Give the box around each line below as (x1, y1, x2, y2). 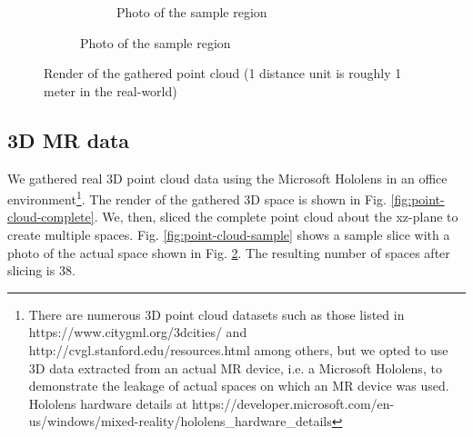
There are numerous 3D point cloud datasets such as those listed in (28, 304, 405, 323)
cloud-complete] (7, 207, 95, 226)
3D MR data (7, 125, 130, 154)
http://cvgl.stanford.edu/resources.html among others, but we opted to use (28, 340, 448, 359)
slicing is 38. (7, 261, 75, 280)
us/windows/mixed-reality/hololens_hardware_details (28, 412, 332, 431)
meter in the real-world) (44, 81, 177, 100)
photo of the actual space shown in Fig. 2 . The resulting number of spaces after (7, 243, 450, 262)
